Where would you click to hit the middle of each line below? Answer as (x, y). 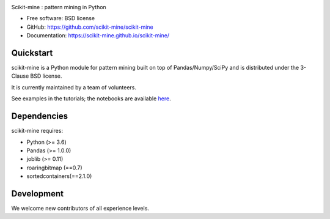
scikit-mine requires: (37, 131)
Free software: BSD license (61, 18)
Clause (20, 76)
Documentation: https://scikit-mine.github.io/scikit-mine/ (98, 35)
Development (38, 194)
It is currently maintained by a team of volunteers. (74, 87)
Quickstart (32, 53)
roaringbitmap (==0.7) (54, 168)
